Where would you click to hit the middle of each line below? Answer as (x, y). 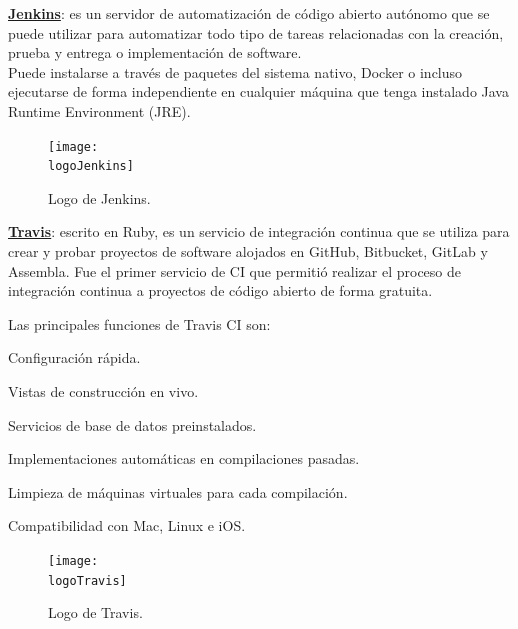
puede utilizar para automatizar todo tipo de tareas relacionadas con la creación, (256, 32)
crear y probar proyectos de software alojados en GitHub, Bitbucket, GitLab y (248, 251)
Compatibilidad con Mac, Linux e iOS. (127, 525)
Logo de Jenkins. (99, 197)
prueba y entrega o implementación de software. (155, 52)
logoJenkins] (91, 166)
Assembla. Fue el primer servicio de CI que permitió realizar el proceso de (234, 270)
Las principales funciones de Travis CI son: (139, 323)
